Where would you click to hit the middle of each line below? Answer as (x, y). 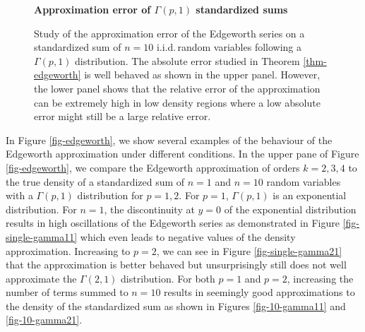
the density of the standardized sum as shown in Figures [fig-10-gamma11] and (176, 306)
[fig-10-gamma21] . (44, 320)
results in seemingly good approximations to (259, 292)
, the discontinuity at (149, 209)
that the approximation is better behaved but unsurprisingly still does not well (176, 265)
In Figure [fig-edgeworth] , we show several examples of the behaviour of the (169, 140)
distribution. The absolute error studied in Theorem (187, 60)
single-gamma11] (42, 236)
